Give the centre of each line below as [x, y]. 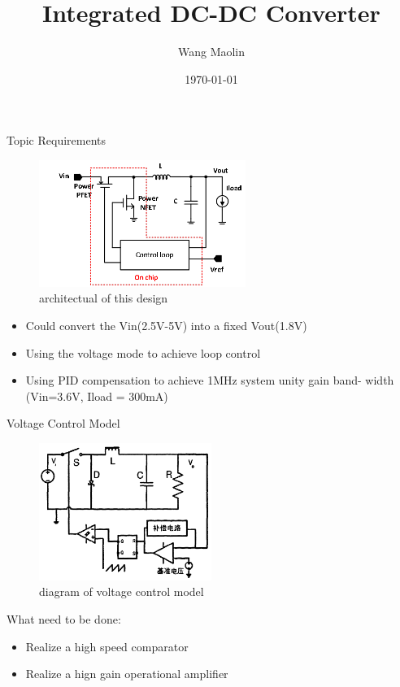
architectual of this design [104, 298]
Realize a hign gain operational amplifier [127, 674]
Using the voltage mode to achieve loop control [143, 352]
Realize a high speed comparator [107, 646]
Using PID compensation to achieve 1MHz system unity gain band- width [210, 380]
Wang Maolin [211, 52]
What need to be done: [64, 618]
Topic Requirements [57, 140]
